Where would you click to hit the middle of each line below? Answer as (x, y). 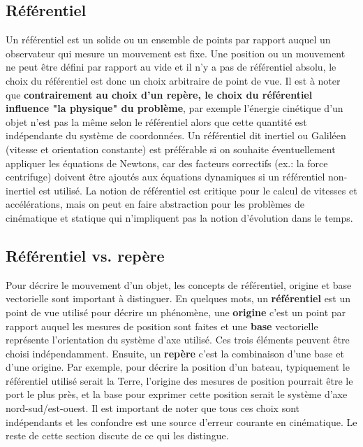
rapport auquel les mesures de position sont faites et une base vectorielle (162, 326)
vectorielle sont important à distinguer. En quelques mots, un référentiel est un (178, 298)
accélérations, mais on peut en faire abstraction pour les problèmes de (155, 204)
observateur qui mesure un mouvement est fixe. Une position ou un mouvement (176, 53)
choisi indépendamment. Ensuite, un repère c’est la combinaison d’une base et (175, 353)
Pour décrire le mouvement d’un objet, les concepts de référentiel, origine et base (179, 284)
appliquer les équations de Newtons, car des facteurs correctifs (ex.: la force (167, 163)
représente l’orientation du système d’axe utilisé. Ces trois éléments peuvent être (178, 340)
